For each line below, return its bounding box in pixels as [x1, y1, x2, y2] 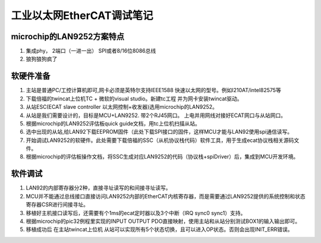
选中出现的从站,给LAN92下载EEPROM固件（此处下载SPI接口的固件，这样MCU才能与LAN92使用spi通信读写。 [26, 128, 293, 135]
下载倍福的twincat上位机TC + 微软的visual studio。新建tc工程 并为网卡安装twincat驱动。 [26, 95, 243, 102]
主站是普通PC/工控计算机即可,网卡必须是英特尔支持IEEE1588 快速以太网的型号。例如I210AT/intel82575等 [26, 87, 282, 94]
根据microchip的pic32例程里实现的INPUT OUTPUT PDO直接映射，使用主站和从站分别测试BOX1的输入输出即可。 [26, 217, 300, 225]
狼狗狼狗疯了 [26, 55, 58, 62]
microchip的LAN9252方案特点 [11, 31, 125, 42]
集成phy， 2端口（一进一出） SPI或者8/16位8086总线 [26, 48, 156, 55]
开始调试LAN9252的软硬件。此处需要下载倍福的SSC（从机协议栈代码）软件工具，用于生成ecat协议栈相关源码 [26, 137, 294, 144]
